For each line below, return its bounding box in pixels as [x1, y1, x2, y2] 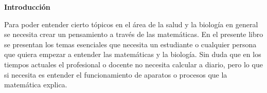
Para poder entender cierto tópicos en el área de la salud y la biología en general [4, 18, 258, 29]
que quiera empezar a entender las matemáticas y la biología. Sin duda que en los [4, 49, 261, 60]
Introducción [4, 2, 50, 12]
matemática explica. [4, 79, 67, 90]
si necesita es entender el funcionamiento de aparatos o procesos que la [4, 69, 227, 80]
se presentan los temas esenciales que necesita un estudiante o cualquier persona [4, 39, 257, 49]
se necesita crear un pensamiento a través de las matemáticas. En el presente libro [4, 29, 263, 40]
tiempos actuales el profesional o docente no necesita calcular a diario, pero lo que [4, 59, 263, 69]
